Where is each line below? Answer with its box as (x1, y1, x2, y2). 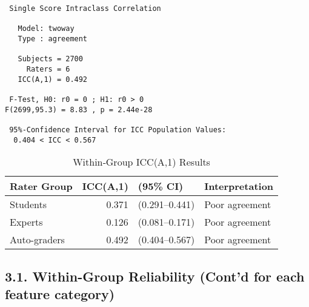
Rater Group (10, 179, 73, 194)
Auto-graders (10, 232, 65, 247)
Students (10, 197, 47, 212)
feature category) (5, 284, 115, 303)
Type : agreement (18, 34, 88, 43)
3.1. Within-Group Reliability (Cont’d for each (5, 266, 305, 285)
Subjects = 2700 (18, 55, 83, 64)
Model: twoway (18, 24, 75, 33)
